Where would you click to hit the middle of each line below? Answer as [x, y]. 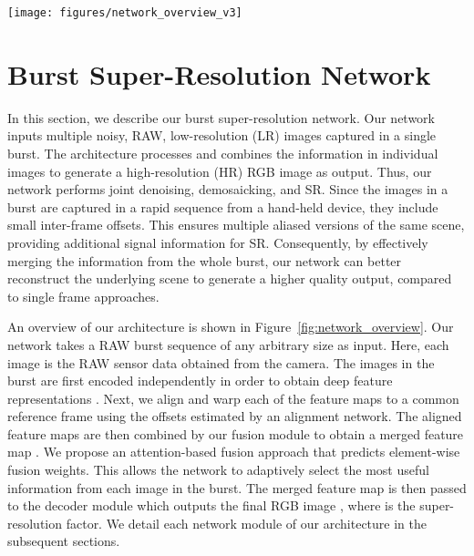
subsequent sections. [64, 541]
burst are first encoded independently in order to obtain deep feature [200, 381]
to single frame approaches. [83, 296]
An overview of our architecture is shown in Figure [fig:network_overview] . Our [231, 327]
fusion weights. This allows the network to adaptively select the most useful [218, 470]
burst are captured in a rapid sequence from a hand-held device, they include [223, 206]
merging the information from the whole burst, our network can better [205, 260]
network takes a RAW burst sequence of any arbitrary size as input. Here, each [228, 344]
